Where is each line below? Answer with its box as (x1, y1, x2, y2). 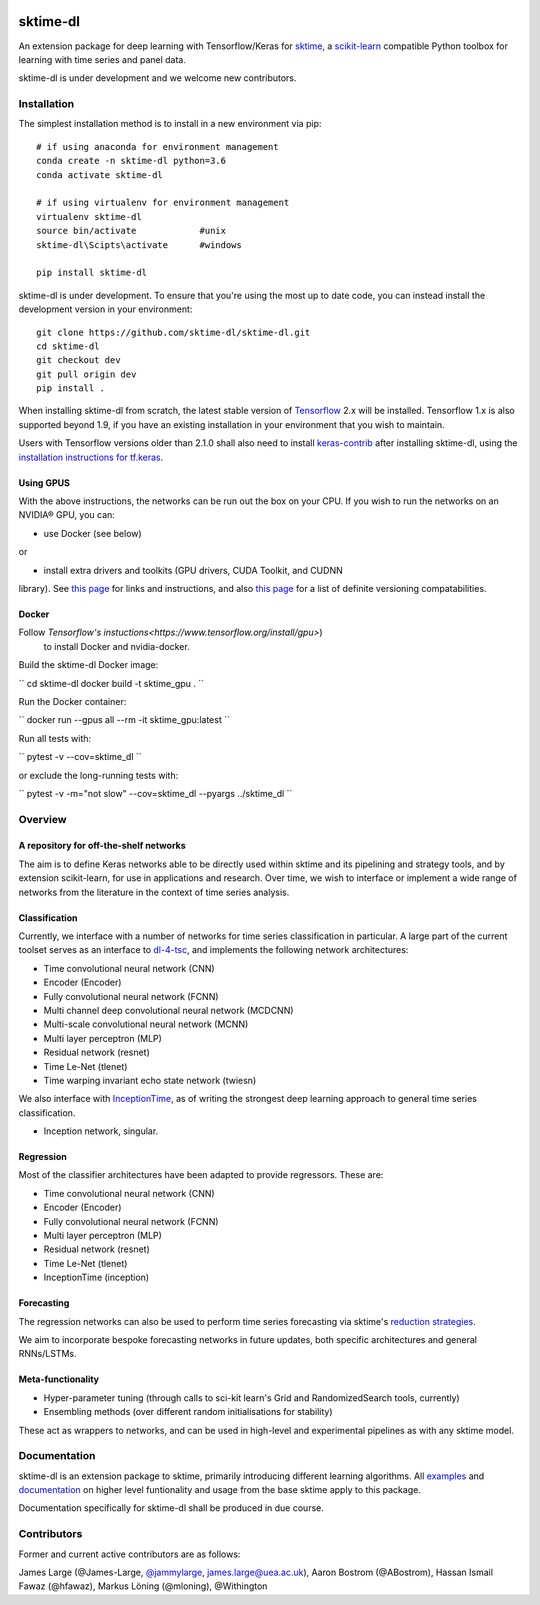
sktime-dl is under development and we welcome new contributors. (18, 72, 297, 84)
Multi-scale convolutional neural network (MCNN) (43, 1018, 249, 1030)
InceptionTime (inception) (43, 1271, 150, 1284)
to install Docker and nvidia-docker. (43, 640, 190, 652)
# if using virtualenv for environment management (36, 197, 290, 209)
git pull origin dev (36, 368, 137, 380)
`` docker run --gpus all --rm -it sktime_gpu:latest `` (18, 714, 230, 726)
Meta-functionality (18, 1373, 100, 1385)
